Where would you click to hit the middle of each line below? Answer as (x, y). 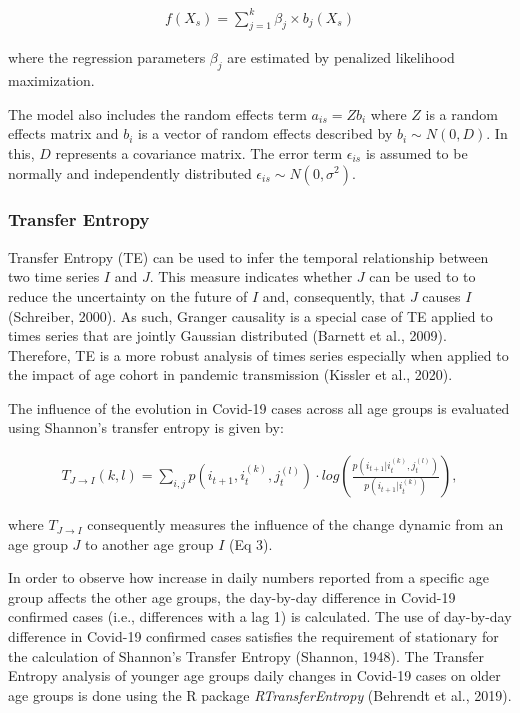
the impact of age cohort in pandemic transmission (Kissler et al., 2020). (230, 374)
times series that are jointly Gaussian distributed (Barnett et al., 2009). (227, 335)
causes (441, 295)
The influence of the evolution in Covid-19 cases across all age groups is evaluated (259, 407)
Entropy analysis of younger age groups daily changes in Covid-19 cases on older (254, 675)
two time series (54, 276)
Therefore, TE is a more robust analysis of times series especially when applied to (258, 354)
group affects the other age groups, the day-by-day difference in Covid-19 (232, 596)
